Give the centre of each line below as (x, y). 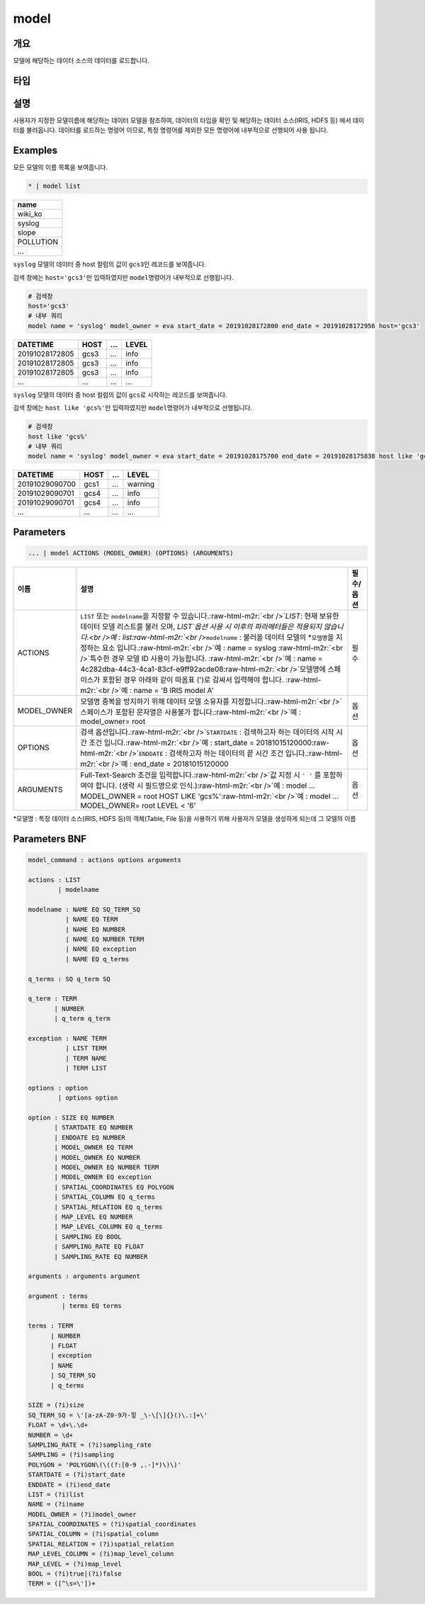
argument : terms (58, 1296)
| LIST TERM (86, 1048)
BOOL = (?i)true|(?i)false (75, 1574)
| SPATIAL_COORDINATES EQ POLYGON (114, 1187)
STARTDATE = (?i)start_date (76, 1475)
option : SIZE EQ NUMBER (71, 1118)
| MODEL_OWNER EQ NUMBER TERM (107, 1168)
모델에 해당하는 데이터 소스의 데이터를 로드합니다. (81, 61)
